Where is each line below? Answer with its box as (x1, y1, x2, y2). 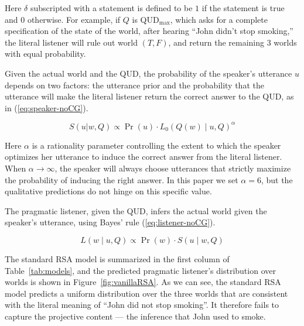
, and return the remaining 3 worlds (168, 36, 297, 48)
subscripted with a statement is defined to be (30, 2, 193, 13)
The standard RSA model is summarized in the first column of (5, 253, 230, 265)
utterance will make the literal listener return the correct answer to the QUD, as (5, 90, 294, 102)
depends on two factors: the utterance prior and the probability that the (5, 78, 264, 91)
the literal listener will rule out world (5, 36, 138, 48)
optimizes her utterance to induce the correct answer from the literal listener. (5, 150, 282, 163)
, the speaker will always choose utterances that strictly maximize (54, 162, 291, 174)
